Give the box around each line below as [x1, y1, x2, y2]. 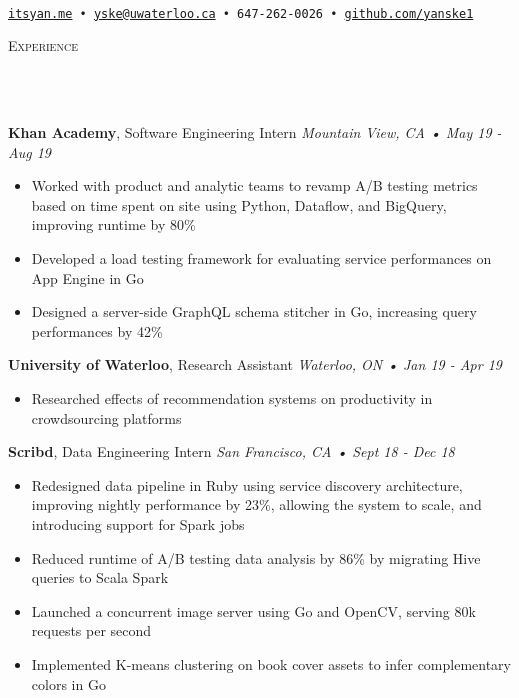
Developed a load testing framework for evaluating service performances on [31, 248, 492, 268]
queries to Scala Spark [31, 567, 169, 588]
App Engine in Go [31, 267, 144, 288]
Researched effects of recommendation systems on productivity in [31, 387, 433, 408]
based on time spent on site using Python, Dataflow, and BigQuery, [31, 194, 447, 215]
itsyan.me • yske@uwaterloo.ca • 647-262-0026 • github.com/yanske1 [8, 6, 474, 21]
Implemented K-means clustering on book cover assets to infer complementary [31, 653, 512, 674]
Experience [8, 35, 78, 56]
